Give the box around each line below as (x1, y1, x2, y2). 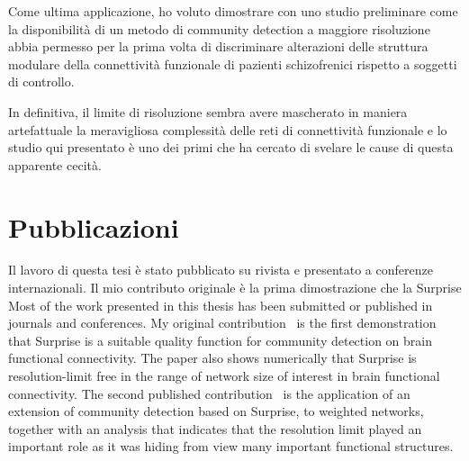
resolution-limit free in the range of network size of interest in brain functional (8, 366, 440, 385)
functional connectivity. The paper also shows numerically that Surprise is (8, 348, 417, 367)
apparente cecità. (8, 155, 102, 174)
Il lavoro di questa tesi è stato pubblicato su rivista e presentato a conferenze (8, 260, 433, 279)
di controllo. (8, 72, 75, 91)
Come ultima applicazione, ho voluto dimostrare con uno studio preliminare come (8, 2, 458, 20)
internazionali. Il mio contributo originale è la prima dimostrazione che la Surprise (8, 278, 462, 297)
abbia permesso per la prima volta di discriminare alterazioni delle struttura (8, 37, 428, 56)
